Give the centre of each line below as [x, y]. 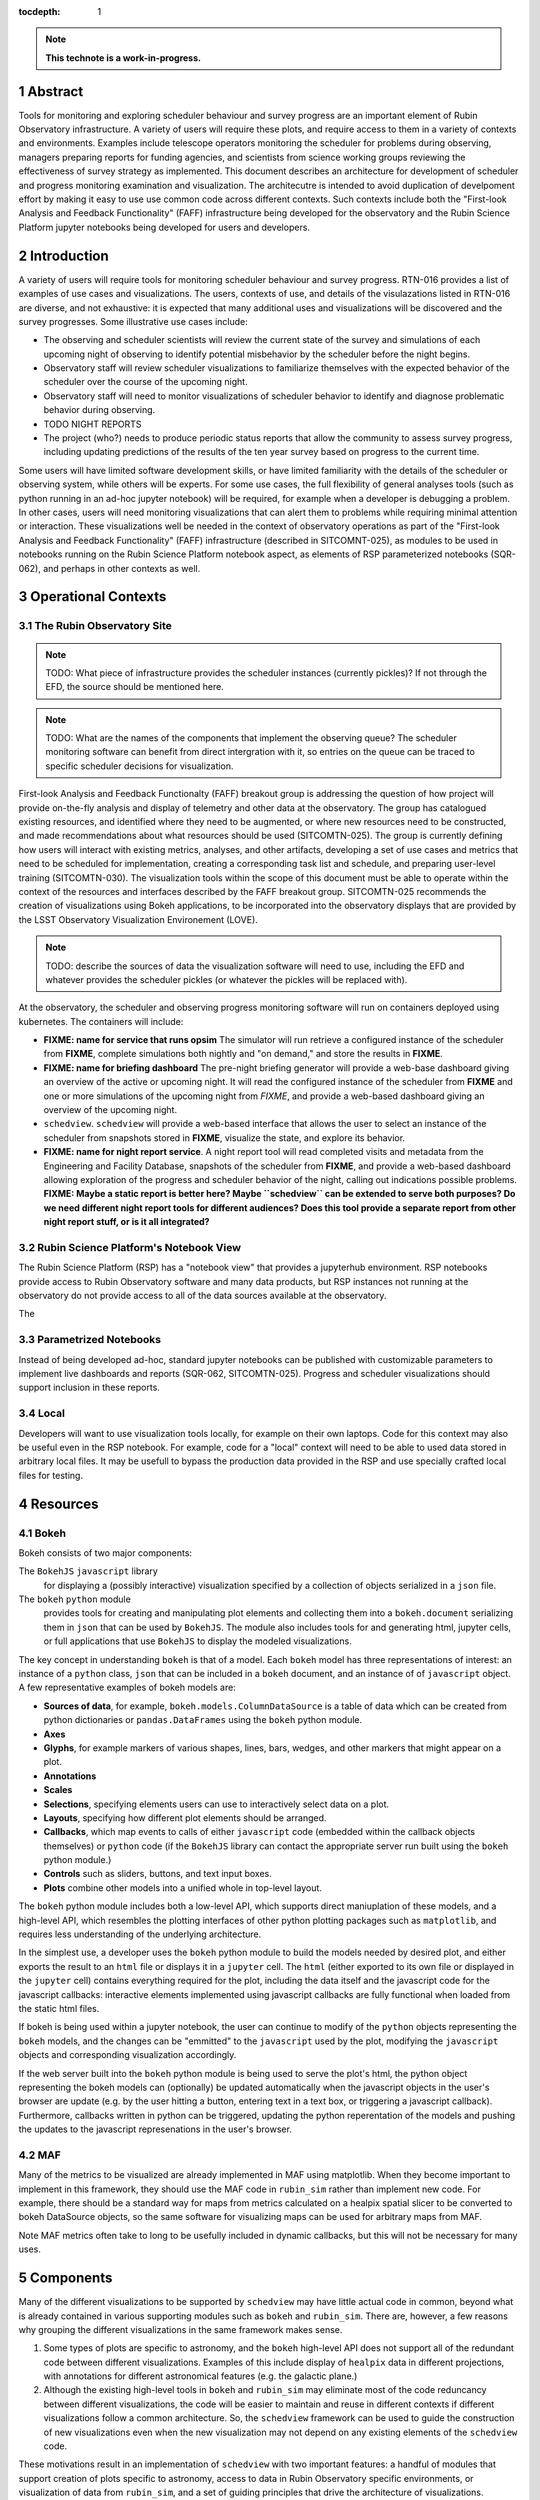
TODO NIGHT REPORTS [92, 424]
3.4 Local [41, 1413]
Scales [58, 1790]
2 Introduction [63, 255]
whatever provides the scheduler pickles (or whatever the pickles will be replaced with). [226, 979]
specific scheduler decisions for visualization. [139, 766]
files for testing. [51, 1475]
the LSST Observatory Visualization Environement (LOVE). [138, 919]
